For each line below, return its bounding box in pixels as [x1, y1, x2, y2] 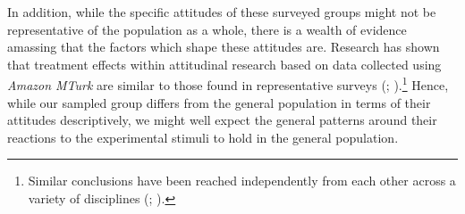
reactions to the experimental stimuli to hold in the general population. [7, 128, 399, 146]
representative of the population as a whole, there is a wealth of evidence [7, 20, 407, 38]
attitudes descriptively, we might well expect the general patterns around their [7, 111, 437, 129]
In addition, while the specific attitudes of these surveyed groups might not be [7, 3, 436, 21]
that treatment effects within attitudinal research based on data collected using [7, 54, 442, 73]
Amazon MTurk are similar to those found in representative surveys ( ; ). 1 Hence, [7, 73, 449, 95]
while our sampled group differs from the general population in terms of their [7, 93, 431, 111]
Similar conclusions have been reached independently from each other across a [28, 171, 456, 190]
